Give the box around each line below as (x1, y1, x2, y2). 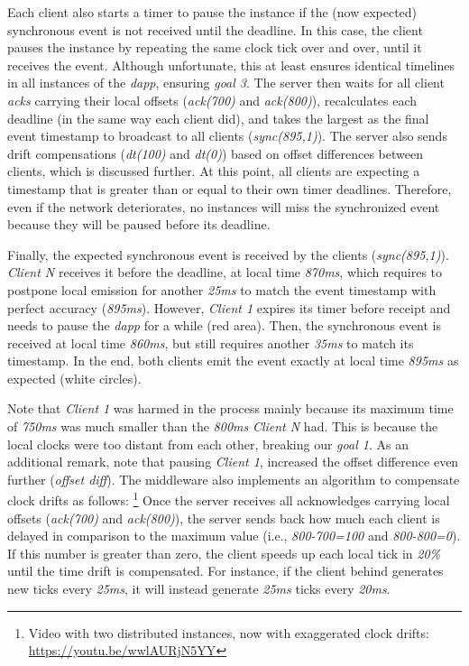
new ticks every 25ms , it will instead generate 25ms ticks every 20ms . (7, 579, 391, 598)
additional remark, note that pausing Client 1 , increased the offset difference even (7, 452, 459, 471)
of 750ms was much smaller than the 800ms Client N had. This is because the (7, 417, 438, 436)
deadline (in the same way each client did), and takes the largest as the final (7, 108, 429, 127)
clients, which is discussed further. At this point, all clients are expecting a (7, 162, 420, 180)
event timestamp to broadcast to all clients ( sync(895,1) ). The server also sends (7, 126, 447, 145)
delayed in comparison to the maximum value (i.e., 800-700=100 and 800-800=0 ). (7, 526, 461, 545)
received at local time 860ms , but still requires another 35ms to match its (7, 333, 414, 352)
